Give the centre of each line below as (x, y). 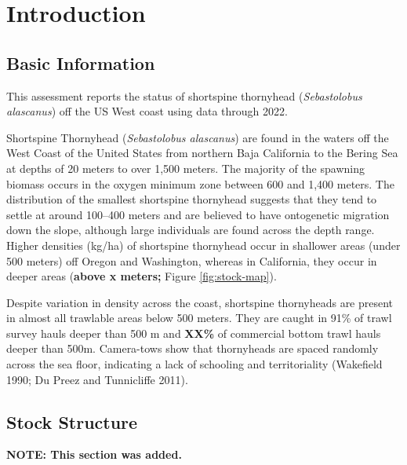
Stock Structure (72, 421)
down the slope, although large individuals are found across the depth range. (191, 230)
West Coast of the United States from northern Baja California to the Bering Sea (202, 153)
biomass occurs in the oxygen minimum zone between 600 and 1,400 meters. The (200, 183)
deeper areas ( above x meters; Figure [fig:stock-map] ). (142, 276)
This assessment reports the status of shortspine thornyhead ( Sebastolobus (184, 95)
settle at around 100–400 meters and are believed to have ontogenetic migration (198, 214)
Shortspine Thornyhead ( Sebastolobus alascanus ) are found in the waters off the (198, 137)
